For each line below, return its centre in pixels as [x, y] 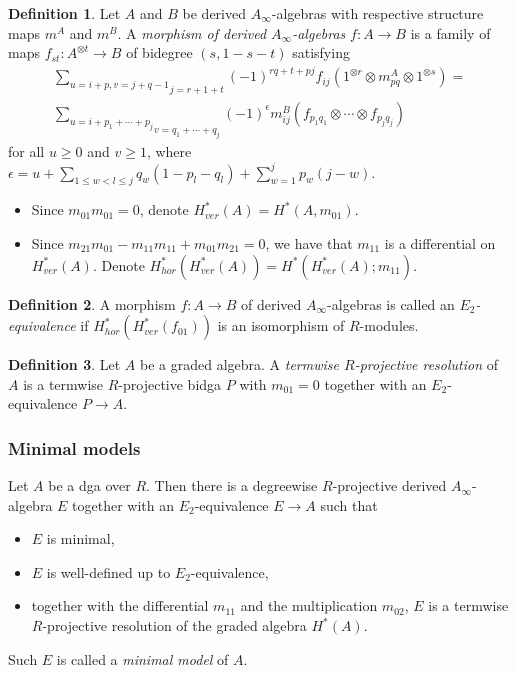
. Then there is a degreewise [232, 485]
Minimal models [74, 447]
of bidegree [159, 52]
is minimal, [80, 538]
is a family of [450, 32]
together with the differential [120, 605]
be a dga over [89, 485]
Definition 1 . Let [64, 13]
